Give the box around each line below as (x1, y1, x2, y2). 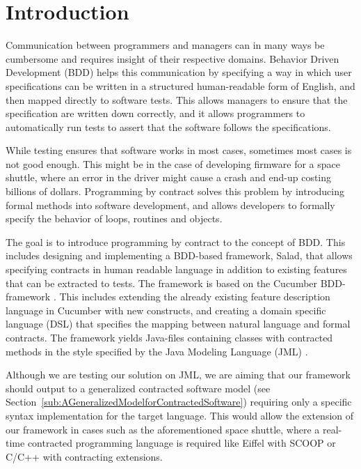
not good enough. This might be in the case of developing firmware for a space (6, 156, 340, 171)
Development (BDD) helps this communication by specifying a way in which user (6, 65, 352, 79)
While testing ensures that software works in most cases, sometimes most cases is (6, 143, 352, 157)
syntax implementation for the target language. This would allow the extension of (6, 408, 354, 422)
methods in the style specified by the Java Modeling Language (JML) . (6, 344, 308, 358)
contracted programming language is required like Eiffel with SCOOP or (27, 436, 336, 450)
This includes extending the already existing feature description (59, 289, 330, 304)
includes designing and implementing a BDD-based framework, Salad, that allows (6, 248, 353, 263)
